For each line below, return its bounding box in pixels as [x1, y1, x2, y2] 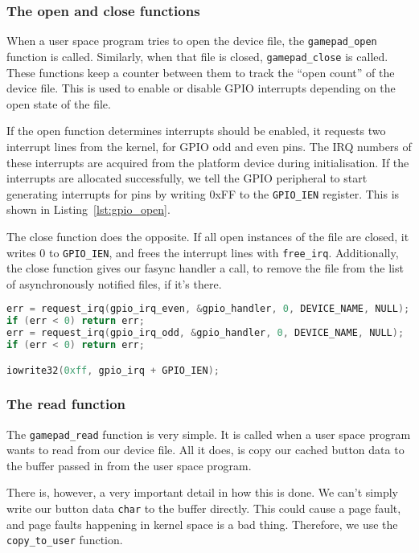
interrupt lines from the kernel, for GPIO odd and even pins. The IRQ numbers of [6, 137, 412, 154]
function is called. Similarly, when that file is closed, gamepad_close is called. [6, 47, 388, 64]
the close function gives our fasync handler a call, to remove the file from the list [6, 260, 404, 276]
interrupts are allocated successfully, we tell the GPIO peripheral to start [6, 170, 368, 186]
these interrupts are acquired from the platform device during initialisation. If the [6, 154, 409, 170]
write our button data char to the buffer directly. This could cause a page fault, [6, 500, 401, 517]
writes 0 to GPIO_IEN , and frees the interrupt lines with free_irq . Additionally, [6, 244, 399, 260]
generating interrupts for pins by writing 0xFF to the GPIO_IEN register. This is [6, 185, 400, 202]
